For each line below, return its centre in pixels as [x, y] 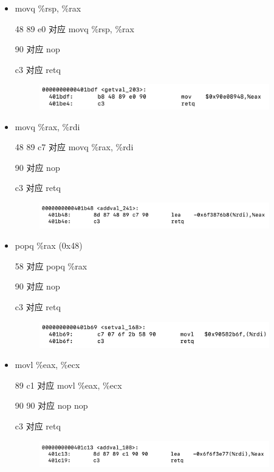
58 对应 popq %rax [51, 265]
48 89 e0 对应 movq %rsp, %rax [74, 28]
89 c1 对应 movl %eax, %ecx [68, 385]
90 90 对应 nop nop [51, 405]
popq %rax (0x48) [49, 245]
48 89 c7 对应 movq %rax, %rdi [74, 147]
